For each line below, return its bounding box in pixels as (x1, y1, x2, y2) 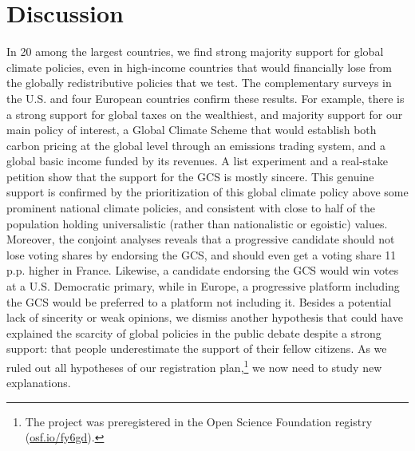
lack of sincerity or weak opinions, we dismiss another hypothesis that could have (6, 309, 403, 326)
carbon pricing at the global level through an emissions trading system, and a (6, 136, 386, 153)
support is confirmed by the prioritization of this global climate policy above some (6, 184, 409, 200)
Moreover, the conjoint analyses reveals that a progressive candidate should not (6, 231, 395, 247)
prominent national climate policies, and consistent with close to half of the (6, 200, 375, 216)
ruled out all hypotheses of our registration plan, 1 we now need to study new (6, 357, 382, 375)
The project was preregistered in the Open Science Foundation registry (25, 413, 373, 429)
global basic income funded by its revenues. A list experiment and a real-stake (6, 152, 389, 169)
